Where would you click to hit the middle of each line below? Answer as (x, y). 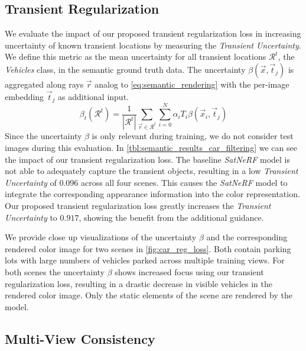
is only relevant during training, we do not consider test (193, 136)
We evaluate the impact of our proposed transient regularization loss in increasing (153, 33)
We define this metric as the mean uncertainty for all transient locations (136, 57)
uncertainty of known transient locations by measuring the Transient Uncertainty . (153, 45)
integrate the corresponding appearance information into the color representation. (152, 194)
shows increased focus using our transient (189, 272)
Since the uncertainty (43, 136)
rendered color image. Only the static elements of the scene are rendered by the (149, 295)
